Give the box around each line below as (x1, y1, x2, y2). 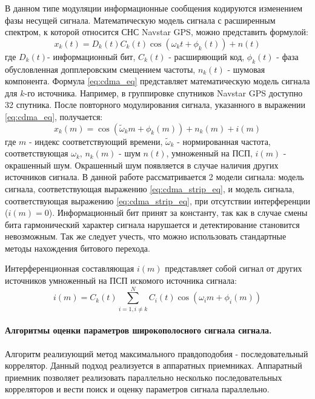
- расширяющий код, (168, 50, 245, 62)
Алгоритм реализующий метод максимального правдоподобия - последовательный (5, 347, 308, 360)
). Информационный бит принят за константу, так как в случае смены (48, 206, 308, 219)
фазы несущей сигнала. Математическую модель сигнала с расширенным (5, 13, 276, 26)
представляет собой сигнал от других (165, 262, 302, 275)
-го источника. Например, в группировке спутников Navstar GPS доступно (24, 86, 303, 99)
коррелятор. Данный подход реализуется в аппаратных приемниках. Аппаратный (5, 359, 302, 372)
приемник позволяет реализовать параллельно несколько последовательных (5, 370, 282, 383)
